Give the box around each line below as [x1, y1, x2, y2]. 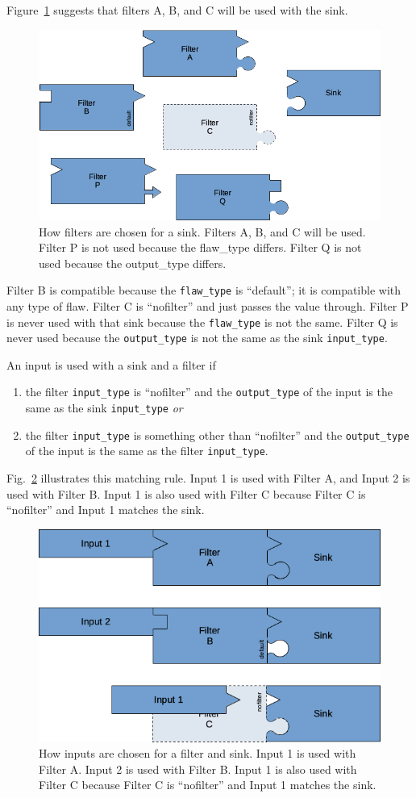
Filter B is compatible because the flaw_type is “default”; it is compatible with [6, 282, 401, 299]
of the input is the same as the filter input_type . [25, 442, 268, 459]
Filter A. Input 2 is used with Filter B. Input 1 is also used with [39, 760, 357, 777]
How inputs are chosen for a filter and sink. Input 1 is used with [39, 745, 356, 762]
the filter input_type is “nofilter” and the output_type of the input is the [25, 383, 393, 400]
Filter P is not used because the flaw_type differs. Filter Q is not [39, 239, 362, 256]
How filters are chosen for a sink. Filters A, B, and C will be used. [39, 223, 366, 240]
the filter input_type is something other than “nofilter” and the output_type [25, 426, 410, 443]
